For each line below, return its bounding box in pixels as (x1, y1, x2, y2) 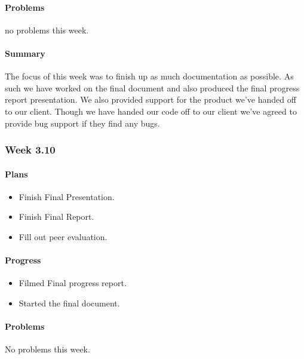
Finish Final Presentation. (19, 190, 115, 202)
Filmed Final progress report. (19, 277, 127, 289)
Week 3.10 (5, 142, 56, 157)
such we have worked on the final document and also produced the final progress (5, 81, 300, 94)
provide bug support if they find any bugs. (5, 116, 160, 129)
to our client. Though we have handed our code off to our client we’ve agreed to (5, 105, 297, 117)
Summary (5, 47, 45, 59)
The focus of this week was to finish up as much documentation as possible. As (5, 70, 294, 82)
